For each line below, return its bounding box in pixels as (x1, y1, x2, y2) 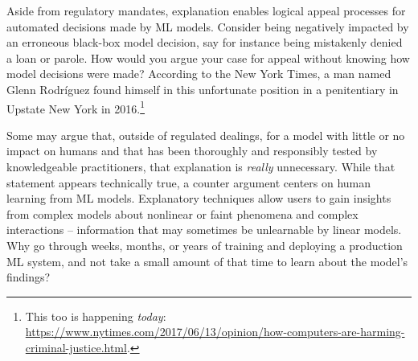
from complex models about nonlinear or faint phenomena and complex (6, 205, 359, 222)
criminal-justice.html (25, 338, 127, 355)
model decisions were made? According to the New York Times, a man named (6, 65, 391, 82)
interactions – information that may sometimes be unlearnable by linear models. (6, 221, 402, 238)
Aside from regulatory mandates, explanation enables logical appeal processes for (6, 2, 406, 18)
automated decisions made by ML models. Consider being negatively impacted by (6, 18, 409, 35)
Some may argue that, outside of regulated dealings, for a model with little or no (6, 126, 405, 143)
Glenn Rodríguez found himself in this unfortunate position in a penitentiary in (6, 80, 399, 97)
